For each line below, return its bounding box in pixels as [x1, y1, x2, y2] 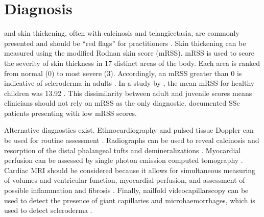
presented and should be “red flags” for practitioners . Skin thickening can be [4, 37, 246, 48]
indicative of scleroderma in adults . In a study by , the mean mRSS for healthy [4, 78, 255, 88]
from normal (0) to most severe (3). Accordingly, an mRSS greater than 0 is [4, 67, 242, 78]
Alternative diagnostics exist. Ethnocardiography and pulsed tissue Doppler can [4, 125, 254, 135]
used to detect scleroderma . [4, 205, 92, 215]
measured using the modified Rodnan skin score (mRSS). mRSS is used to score [4, 47, 255, 58]
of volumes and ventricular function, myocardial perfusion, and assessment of [4, 175, 245, 185]
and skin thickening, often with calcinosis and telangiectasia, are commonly [4, 28, 239, 38]
